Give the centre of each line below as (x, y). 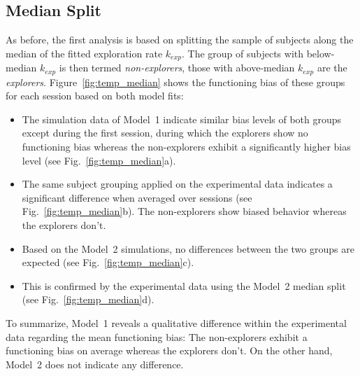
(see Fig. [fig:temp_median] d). (88, 299)
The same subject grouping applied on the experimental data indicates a (177, 184)
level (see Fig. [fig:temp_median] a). (99, 160)
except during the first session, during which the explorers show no (165, 133)
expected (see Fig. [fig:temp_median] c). (108, 262)
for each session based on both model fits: (95, 96)
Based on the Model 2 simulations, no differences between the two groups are (188, 248)
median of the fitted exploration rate (84, 53)
